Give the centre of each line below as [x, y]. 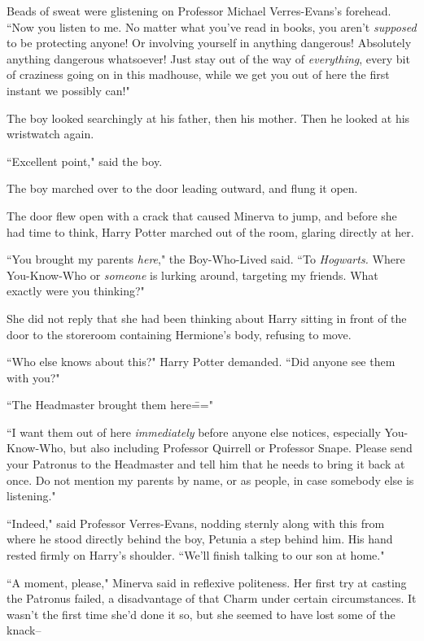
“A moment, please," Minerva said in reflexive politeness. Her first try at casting [207, 582]
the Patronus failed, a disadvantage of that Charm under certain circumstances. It [212, 598]
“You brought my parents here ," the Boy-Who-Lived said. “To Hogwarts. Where [206, 259]
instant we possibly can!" [68, 90]
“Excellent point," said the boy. [85, 161]
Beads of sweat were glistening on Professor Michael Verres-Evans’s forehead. [199, 11]
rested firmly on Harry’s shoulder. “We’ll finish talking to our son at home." [196, 555]
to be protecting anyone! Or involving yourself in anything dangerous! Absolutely [209, 43]
